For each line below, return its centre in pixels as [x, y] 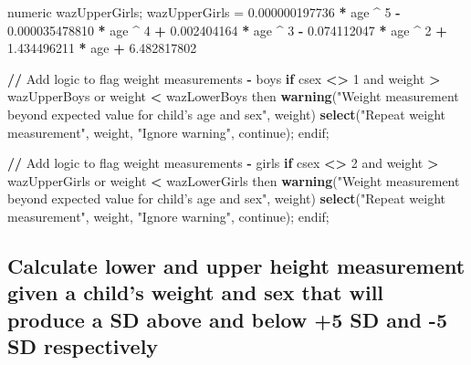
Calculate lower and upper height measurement [236, 265]
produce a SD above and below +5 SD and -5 [227, 319]
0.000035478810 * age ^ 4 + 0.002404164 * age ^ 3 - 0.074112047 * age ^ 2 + [227, 30]
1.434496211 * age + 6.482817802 [102, 48]
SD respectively [83, 346]
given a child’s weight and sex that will [196, 292]
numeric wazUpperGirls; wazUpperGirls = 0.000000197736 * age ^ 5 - [204, 12]
